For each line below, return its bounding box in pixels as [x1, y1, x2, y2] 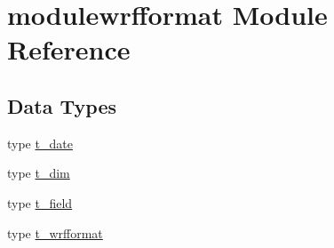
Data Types [7, 92, 116, 119]
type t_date [7, 133, 73, 152]
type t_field [7, 193, 73, 212]
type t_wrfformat [7, 223, 103, 242]
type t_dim [7, 164, 70, 182]
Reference [7, 31, 131, 68]
